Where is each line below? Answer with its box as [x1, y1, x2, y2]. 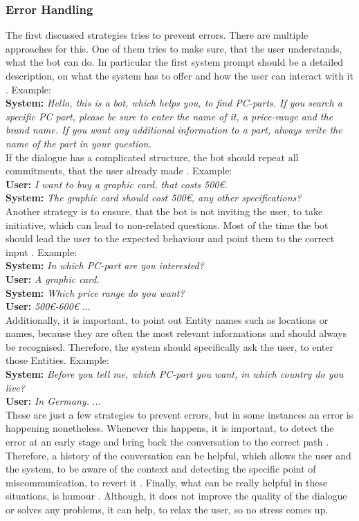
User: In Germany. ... [6, 394, 101, 408]
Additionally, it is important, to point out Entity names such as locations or [6, 312, 329, 327]
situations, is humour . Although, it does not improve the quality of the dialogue [6, 488, 347, 503]
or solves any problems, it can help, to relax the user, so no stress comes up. [6, 502, 329, 516]
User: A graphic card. [6, 271, 100, 286]
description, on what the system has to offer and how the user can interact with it [6, 68, 353, 82]
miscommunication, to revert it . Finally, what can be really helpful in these [6, 475, 328, 489]
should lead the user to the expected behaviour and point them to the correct [6, 231, 335, 246]
